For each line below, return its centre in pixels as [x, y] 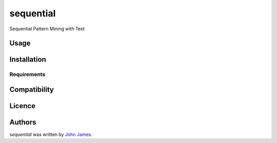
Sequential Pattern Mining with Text [47, 29]
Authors [23, 122]
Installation [28, 60]
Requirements [27, 74]
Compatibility [32, 89]
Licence [23, 106]
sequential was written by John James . [51, 135]
